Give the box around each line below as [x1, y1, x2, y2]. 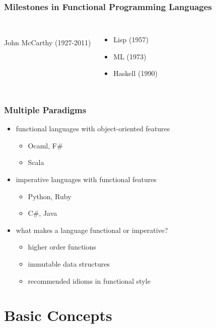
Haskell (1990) [113, 68, 158, 78]
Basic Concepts [4, 305, 112, 325]
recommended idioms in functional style [28, 275, 151, 286]
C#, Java [28, 208, 57, 218]
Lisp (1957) [113, 34, 149, 45]
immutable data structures [28, 258, 110, 269]
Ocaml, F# [28, 140, 63, 150]
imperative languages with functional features [16, 174, 157, 184]
